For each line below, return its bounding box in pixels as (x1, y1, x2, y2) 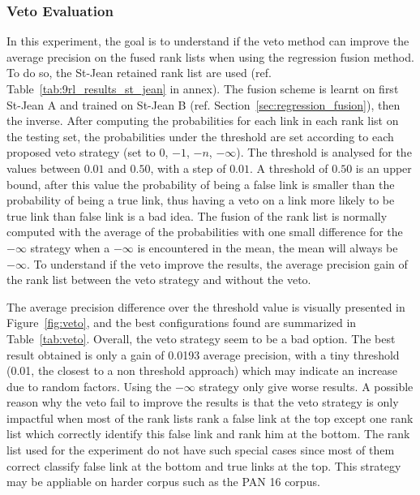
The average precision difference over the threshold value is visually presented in (6, 298, 405, 315)
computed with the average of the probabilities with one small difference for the (6, 223, 403, 240)
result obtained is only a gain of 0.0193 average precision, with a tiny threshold (6, 346, 400, 363)
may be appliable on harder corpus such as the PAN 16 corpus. (6, 473, 320, 490)
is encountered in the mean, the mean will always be (137, 239, 398, 256)
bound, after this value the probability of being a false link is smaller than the (6, 175, 395, 192)
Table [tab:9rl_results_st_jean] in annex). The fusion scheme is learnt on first (6, 80, 399, 97)
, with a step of (150, 159, 226, 176)
